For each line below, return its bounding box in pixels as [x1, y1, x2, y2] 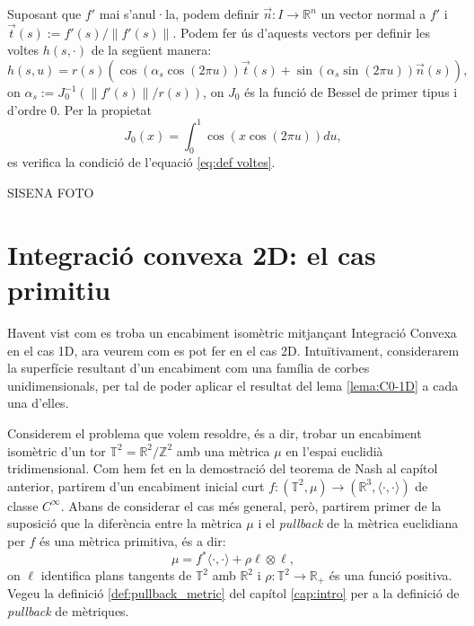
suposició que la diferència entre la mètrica [7, 514, 242, 533]
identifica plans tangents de [40, 566, 192, 585]
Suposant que [7, 4, 82, 22]
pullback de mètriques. [7, 602, 129, 621]
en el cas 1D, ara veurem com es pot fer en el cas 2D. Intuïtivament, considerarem [7, 340, 460, 359]
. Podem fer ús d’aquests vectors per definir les [172, 22, 430, 41]
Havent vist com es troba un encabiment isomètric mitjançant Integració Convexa [7, 322, 457, 341]
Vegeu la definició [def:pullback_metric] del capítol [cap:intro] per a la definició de [7, 584, 460, 603]
